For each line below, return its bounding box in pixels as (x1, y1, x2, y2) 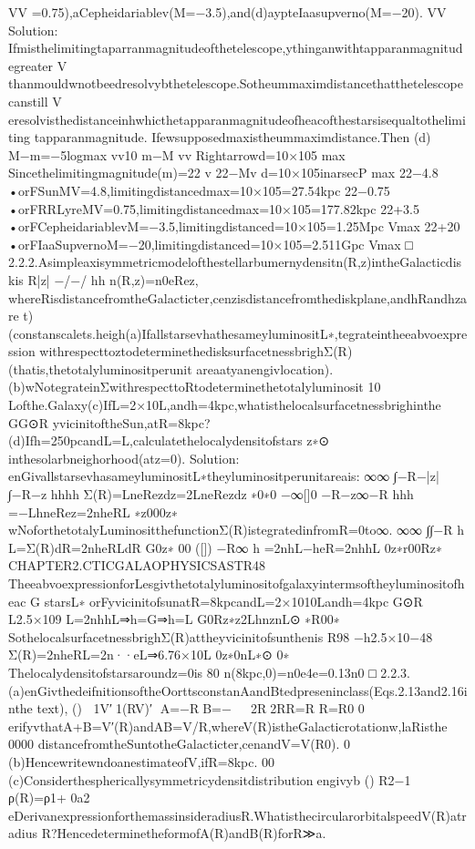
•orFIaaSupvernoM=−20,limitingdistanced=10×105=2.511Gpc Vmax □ (8, 234, 413, 253)
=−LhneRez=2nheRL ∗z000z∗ (8, 502, 178, 521)
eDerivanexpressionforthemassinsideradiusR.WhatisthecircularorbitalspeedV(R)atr (8, 805, 467, 824)
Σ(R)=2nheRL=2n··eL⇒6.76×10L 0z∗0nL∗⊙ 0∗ (8, 645, 290, 664)
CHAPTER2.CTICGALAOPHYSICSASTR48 (8, 556, 266, 575)
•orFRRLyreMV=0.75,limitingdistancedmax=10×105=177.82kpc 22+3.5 (8, 199, 419, 218)
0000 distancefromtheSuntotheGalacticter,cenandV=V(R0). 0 (8, 734, 350, 753)
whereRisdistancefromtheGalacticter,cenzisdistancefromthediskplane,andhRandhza (8, 288, 468, 307)
